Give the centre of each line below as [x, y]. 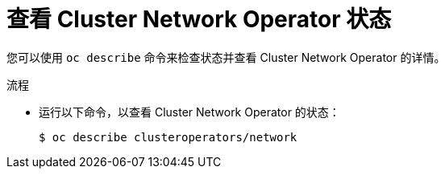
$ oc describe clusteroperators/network [168, 137]
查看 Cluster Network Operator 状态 [199, 19]
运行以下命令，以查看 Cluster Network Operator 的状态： [189, 112]
